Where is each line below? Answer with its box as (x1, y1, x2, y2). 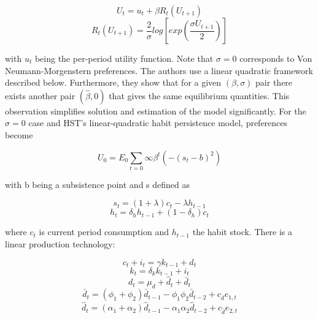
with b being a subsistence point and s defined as (5, 178, 190, 190)
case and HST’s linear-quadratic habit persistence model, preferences (28, 116, 288, 129)
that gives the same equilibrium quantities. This (109, 89, 290, 102)
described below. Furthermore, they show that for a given (5, 76, 222, 89)
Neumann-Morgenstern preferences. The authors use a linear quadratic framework (5, 64, 313, 77)
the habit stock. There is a (192, 225, 293, 238)
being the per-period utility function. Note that (34, 52, 214, 64)
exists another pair (5, 89, 76, 102)
